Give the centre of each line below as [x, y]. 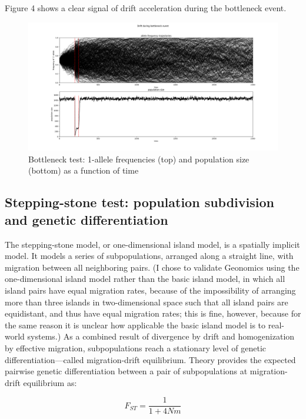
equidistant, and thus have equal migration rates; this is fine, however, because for [153, 313]
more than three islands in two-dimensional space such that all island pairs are [147, 302]
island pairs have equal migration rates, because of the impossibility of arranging [150, 290]
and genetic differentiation [87, 219]
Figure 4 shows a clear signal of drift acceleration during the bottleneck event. [146, 8]
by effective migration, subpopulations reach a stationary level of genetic [136, 347]
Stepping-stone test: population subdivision [139, 202]
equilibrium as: [50, 382]
